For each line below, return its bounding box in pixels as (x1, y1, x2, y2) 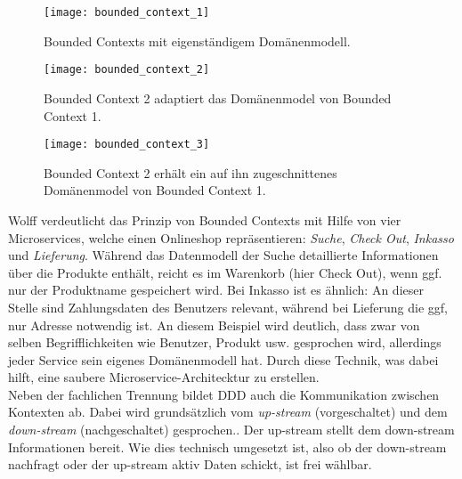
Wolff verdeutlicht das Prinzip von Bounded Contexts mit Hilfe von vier (8, 210, 401, 229)
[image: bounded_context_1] (44, 6, 210, 19)
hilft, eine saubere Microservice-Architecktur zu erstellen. (8, 368, 320, 386)
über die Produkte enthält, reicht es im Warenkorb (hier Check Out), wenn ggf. (8, 263, 442, 281)
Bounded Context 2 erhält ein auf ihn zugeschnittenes (44, 163, 337, 182)
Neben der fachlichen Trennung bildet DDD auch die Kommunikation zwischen (8, 385, 440, 403)
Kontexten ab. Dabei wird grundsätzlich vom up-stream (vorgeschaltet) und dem (8, 402, 448, 421)
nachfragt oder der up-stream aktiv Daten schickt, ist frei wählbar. (8, 455, 372, 474)
